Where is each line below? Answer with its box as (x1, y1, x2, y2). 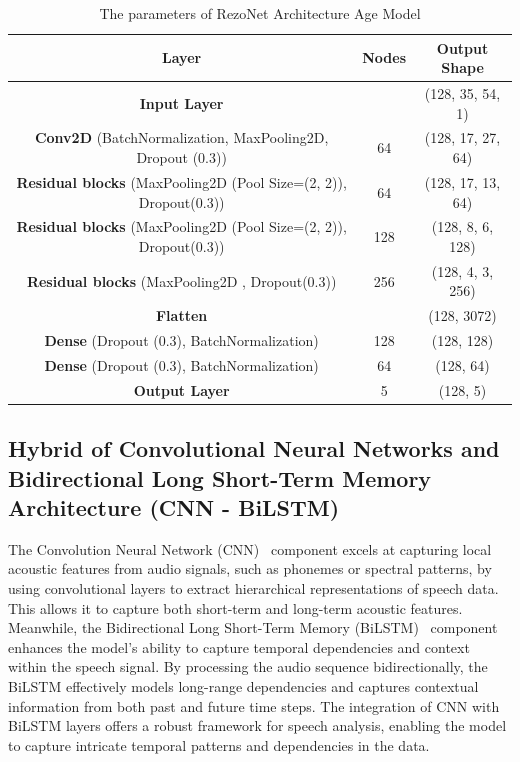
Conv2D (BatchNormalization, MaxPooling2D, (34, 127, 329, 148)
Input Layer (139, 92, 224, 113)
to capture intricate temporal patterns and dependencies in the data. (8, 734, 430, 755)
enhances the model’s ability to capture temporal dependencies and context (8, 636, 470, 657)
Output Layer (133, 379, 230, 400)
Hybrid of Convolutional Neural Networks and (8, 433, 500, 464)
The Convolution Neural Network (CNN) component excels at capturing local (8, 538, 492, 559)
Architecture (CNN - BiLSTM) (8, 492, 340, 523)
